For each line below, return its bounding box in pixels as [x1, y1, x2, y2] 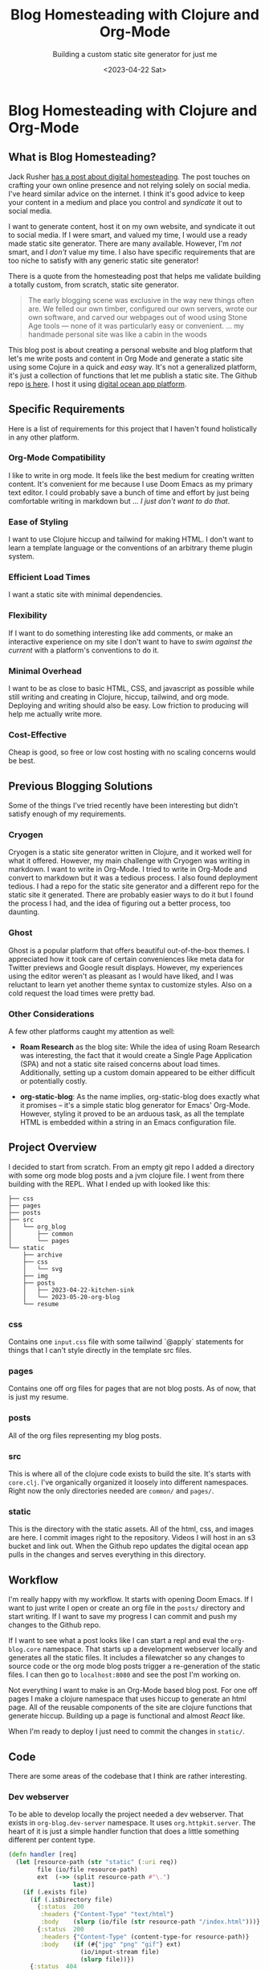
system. [8, 552, 35, 562]
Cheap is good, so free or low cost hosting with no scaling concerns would [8, 747, 256, 757]
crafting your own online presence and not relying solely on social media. [8, 180, 251, 190]
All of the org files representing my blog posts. [8, 1430, 162, 1440]
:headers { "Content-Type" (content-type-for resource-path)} [40, 1932, 250, 1941]
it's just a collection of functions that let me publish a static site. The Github [8, 370, 258, 380]
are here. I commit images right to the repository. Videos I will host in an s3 [8, 1533, 256, 1543]
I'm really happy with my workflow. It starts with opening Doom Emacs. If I [8, 1595, 253, 1604]
